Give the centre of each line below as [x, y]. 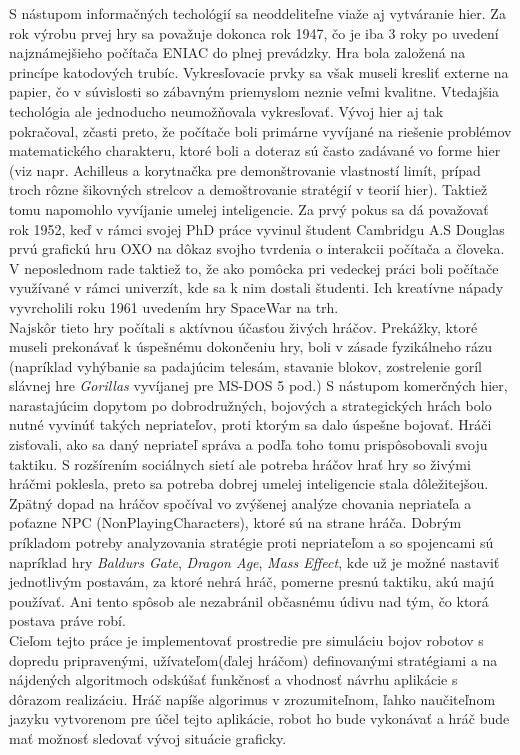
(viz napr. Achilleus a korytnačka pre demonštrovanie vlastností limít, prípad [245, 169]
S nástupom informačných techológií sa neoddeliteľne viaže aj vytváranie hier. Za [257, 13]
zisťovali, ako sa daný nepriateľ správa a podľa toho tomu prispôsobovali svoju [248, 444]
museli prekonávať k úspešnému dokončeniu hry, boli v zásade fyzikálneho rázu [251, 346]
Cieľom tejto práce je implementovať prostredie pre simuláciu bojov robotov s [246, 640]
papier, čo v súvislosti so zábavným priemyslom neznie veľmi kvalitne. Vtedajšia [254, 91]
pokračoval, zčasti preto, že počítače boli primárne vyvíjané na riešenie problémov [260, 130]
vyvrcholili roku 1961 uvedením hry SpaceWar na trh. [174, 306]
